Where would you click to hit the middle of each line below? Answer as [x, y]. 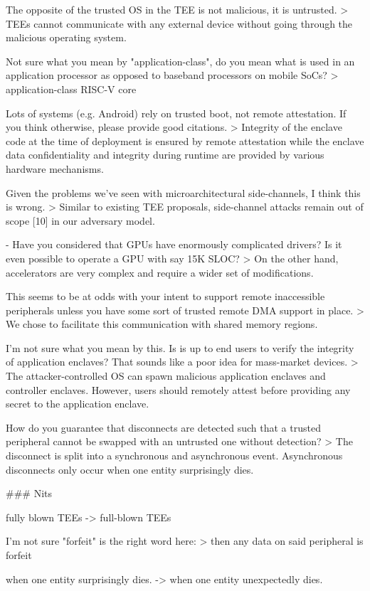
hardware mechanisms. [55, 168]
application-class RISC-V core [71, 89]
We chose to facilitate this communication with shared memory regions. [162, 324]
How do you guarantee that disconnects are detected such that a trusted [163, 427]
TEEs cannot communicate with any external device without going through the [179, 23]
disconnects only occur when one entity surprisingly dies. [130, 469]
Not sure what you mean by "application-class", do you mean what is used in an [180, 61]
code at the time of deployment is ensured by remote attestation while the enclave [185, 140]
